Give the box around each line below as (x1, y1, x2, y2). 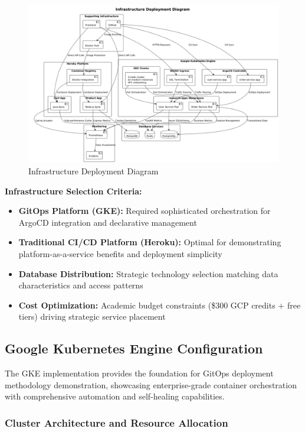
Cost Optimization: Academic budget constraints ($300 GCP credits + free (18, 298, 301, 311)
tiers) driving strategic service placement (18, 310, 166, 323)
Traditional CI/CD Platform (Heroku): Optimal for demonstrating (18, 236, 281, 248)
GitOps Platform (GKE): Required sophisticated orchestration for (18, 204, 271, 217)
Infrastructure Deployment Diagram (28, 165, 159, 177)
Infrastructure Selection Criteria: (5, 184, 142, 197)
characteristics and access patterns (18, 279, 143, 291)
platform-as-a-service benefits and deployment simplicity (18, 248, 222, 260)
